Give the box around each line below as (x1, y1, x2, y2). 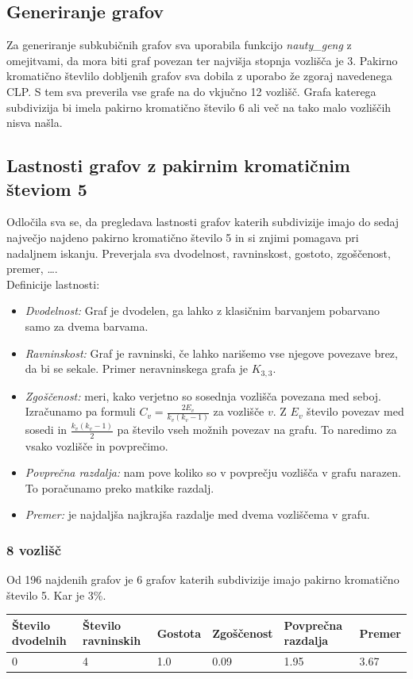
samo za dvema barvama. (25, 317, 149, 334)
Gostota (156, 624, 202, 641)
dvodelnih (12, 632, 67, 649)
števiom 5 (6, 176, 87, 201)
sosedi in (25, 421, 68, 438)
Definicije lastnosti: (6, 275, 100, 292)
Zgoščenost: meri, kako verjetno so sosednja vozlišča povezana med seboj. (25, 387, 381, 404)
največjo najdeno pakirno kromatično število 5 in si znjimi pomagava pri (6, 228, 359, 245)
